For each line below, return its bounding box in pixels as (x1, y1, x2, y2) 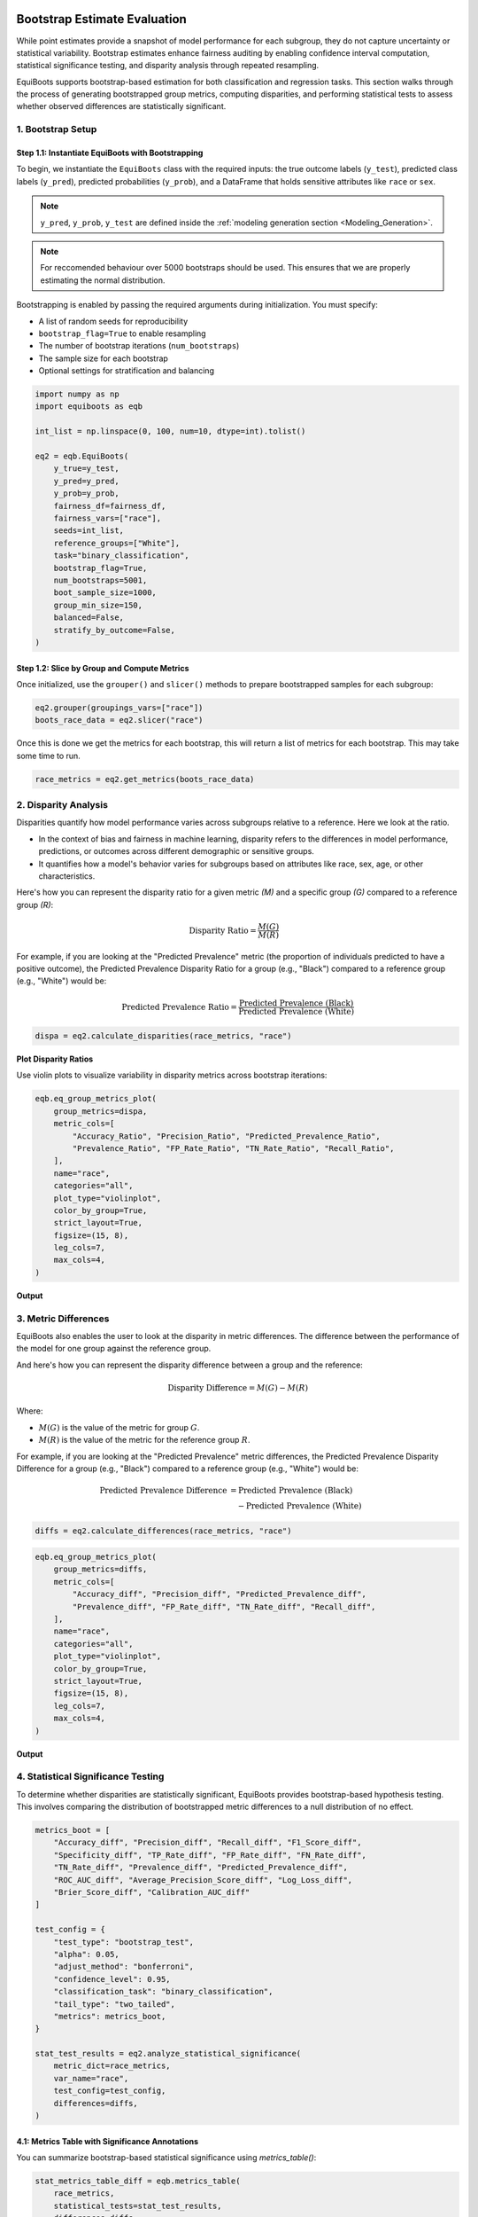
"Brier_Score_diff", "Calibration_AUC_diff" (53, 1887, 251, 1897)
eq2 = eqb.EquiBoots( (35, 451, 129, 461)
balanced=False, (53, 613, 124, 623)
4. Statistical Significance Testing (16, 1770, 165, 1782)
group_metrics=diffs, (53, 1564, 148, 1574)
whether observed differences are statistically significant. (16, 101, 227, 112)
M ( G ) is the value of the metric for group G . (38, 1422, 200, 1432)
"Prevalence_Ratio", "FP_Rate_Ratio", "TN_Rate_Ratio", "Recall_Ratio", (72, 1143, 395, 1153)
